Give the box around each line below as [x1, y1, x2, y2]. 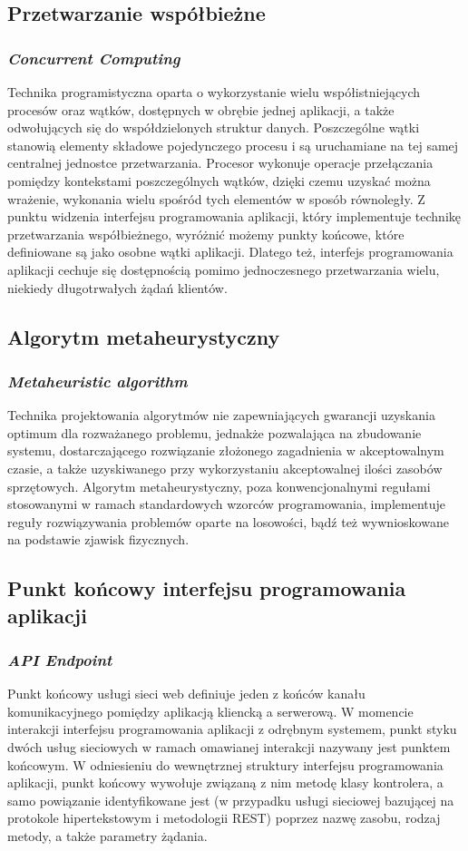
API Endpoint [7, 648, 112, 670]
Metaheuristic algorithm [7, 369, 188, 392]
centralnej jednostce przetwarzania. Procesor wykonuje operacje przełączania [7, 153, 434, 172]
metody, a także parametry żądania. [7, 827, 208, 846]
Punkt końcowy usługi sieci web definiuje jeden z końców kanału [7, 684, 366, 703]
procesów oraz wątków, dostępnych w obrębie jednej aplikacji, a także [7, 100, 395, 119]
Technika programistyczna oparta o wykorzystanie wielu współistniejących [7, 83, 421, 101]
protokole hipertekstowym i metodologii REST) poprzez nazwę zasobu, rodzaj [7, 808, 441, 827]
